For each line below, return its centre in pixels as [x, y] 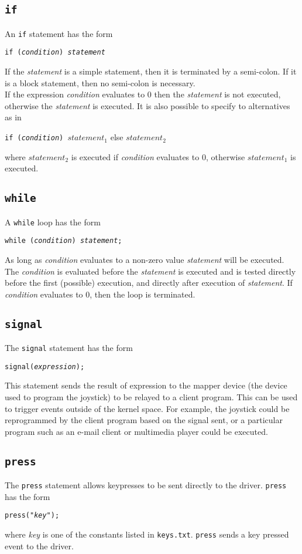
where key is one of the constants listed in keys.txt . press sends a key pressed [147, 534]
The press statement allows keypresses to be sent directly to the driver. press [146, 485]
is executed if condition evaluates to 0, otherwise [158, 156]
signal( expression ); [45, 366]
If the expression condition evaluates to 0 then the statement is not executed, [143, 94]
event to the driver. [39, 545]
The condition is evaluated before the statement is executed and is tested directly [150, 271]
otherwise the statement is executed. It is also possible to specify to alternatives [147, 105]
